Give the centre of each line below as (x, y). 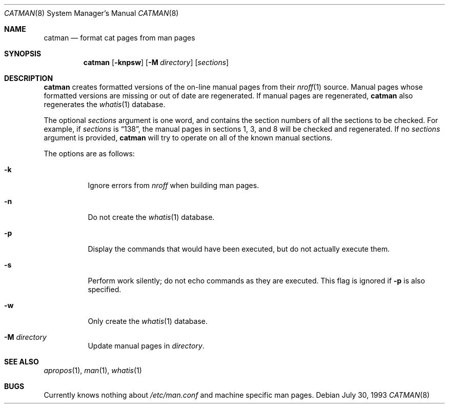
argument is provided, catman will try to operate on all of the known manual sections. (188, 138)
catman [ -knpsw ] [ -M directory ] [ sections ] (156, 62)
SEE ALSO (22, 362)
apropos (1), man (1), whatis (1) (93, 370)
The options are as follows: (89, 154)
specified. (105, 289)
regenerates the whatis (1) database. (105, 104)
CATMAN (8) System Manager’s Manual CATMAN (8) (91, 13)
